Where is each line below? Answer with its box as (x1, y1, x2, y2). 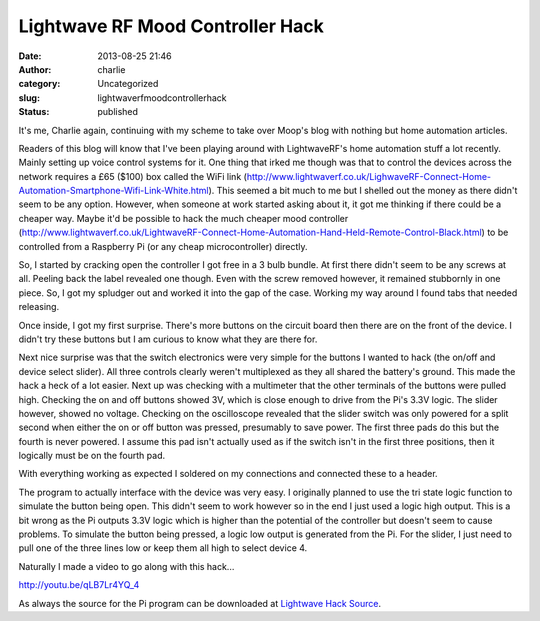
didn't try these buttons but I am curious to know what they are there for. (18, 333, 318, 345)
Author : (18, 63, 52, 75)
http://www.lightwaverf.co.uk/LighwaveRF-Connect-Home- (246, 170, 492, 182)
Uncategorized (97, 78, 159, 90)
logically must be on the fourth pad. (18, 450, 166, 462)
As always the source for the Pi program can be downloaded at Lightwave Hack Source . (18, 597, 382, 609)
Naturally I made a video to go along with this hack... (18, 560, 235, 572)
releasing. (18, 301, 60, 313)
